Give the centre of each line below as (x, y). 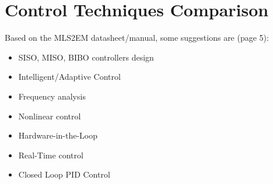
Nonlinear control (50, 116)
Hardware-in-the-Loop (58, 135)
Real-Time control (51, 155)
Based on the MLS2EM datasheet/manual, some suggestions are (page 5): (137, 38)
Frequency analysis (52, 96)
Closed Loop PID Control (64, 174)
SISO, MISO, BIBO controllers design (86, 57)
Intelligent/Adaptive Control (69, 77)
